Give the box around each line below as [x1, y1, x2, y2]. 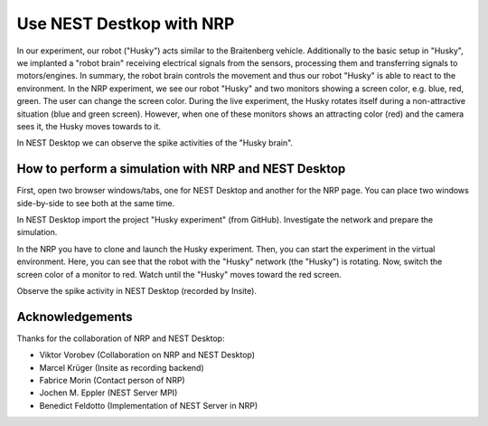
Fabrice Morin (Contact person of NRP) [39, 375, 185, 385]
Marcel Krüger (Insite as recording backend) [39, 362, 205, 373]
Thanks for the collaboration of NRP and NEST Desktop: [16, 333, 225, 344]
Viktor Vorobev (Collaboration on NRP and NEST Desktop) [39, 349, 256, 361]
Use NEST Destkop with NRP [16, 14, 235, 33]
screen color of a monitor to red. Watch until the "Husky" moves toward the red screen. [16, 269, 343, 279]
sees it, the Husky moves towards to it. [16, 120, 162, 131]
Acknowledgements [16, 308, 133, 325]
